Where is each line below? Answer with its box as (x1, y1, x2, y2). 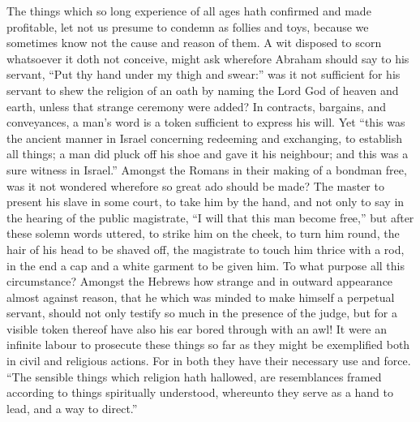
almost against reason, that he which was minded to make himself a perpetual (6, 288, 395, 305)
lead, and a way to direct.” (6, 399, 138, 416)
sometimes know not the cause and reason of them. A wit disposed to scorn (6, 34, 382, 51)
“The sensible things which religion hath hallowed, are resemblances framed (6, 368, 382, 385)
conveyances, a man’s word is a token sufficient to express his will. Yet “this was (6, 114, 405, 131)
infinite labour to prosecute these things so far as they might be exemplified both (6, 336, 410, 353)
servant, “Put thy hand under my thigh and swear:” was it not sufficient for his (6, 66, 401, 83)
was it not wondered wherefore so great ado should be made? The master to (6, 177, 384, 194)
